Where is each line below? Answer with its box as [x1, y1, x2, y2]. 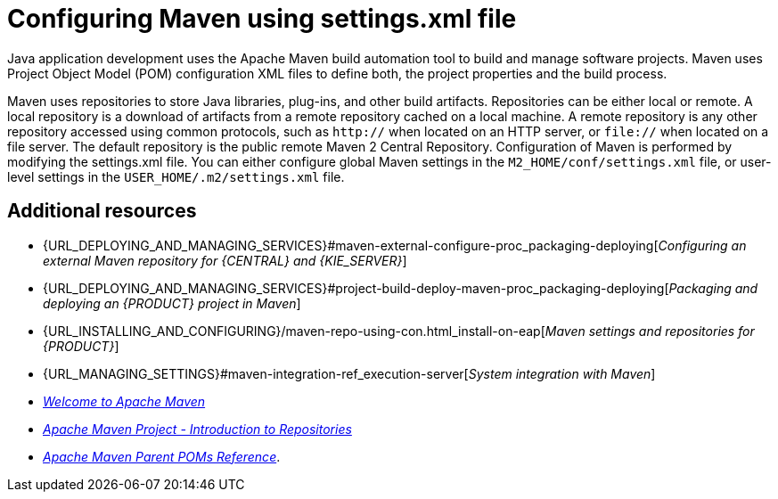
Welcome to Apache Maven [43, 393, 206, 409]
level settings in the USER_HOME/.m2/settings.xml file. [7, 168, 345, 184]
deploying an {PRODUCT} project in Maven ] [43, 295, 301, 311]
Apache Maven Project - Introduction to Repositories [43, 421, 352, 437]
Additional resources [7, 200, 197, 223]
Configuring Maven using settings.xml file [7, 4, 517, 34]
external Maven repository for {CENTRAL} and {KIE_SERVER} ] [43, 252, 407, 268]
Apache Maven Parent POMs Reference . [43, 448, 281, 464]
